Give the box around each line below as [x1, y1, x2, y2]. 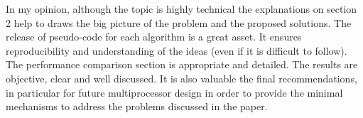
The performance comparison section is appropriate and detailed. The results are [6, 57, 358, 72]
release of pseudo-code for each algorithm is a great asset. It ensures [6, 29, 302, 44]
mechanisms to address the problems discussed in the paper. [6, 99, 268, 114]
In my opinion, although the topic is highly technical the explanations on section [6, 1, 357, 16]
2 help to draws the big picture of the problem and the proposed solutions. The [6, 15, 352, 30]
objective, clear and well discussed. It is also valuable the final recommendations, [6, 70, 357, 85]
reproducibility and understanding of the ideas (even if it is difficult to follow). [6, 43, 347, 58]
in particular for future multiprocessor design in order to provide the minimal [6, 85, 343, 100]
